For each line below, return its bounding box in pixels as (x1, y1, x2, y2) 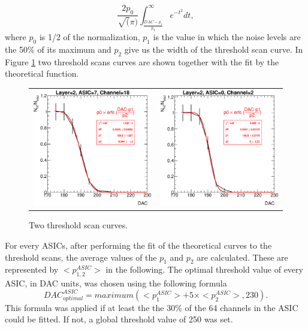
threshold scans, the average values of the (5, 250, 157, 263)
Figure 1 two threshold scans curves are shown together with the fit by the (5, 55, 279, 68)
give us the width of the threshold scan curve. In (124, 43, 303, 55)
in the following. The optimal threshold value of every (105, 263, 303, 276)
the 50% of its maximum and (5, 43, 111, 55)
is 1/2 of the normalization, (39, 31, 140, 43)
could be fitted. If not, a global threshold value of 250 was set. (5, 313, 233, 325)
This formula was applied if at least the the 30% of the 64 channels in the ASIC (5, 301, 298, 313)
